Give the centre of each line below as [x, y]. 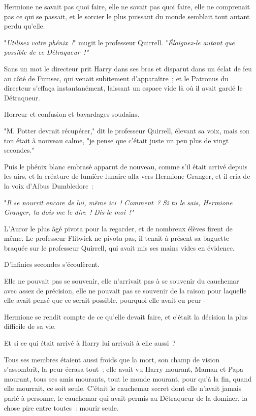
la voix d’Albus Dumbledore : [49, 185]
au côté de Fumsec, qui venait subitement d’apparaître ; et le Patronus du [116, 78]
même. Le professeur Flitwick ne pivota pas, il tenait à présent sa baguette [117, 238]
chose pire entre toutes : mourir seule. [61, 407]
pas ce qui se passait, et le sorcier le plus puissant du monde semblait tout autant [127, 16]
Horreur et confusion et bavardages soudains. [72, 114]
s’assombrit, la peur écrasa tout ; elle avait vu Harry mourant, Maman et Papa [124, 369]
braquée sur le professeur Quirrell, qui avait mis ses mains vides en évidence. [119, 247]
